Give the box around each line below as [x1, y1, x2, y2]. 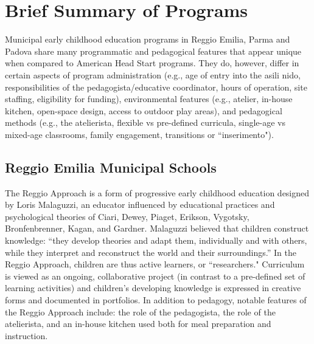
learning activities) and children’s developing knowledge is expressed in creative [5, 281, 301, 294]
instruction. [5, 329, 48, 342]
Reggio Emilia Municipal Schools [5, 157, 217, 176]
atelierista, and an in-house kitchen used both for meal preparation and [5, 317, 271, 330]
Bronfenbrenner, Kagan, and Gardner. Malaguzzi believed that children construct [5, 222, 309, 235]
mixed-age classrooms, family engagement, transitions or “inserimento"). [5, 128, 274, 140]
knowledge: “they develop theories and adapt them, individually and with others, [5, 234, 307, 247]
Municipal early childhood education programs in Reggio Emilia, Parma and [5, 33, 290, 46]
